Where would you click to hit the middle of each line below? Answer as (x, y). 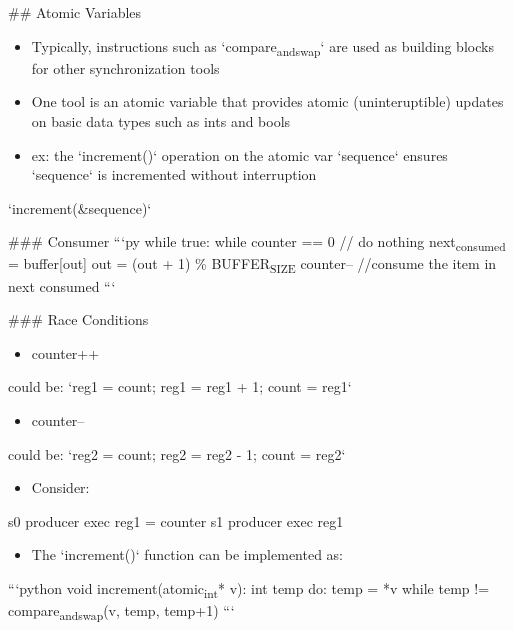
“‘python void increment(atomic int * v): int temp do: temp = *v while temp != (249, 589)
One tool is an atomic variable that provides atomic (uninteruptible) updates (267, 101)
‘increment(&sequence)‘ (80, 207)
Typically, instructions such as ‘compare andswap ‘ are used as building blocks (262, 47)
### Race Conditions (78, 319)
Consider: (60, 487)
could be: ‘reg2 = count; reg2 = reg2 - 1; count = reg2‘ (177, 453)
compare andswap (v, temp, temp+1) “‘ (121, 611)
